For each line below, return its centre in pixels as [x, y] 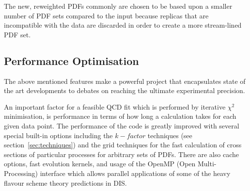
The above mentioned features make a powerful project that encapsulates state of [125, 81]
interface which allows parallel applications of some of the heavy [135, 173]
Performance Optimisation [71, 60]
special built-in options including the [58, 135]
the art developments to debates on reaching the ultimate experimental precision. [125, 90]
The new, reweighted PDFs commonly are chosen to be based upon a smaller [118, 6]
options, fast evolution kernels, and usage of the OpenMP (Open [100, 164]
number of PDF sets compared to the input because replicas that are [106, 15]
